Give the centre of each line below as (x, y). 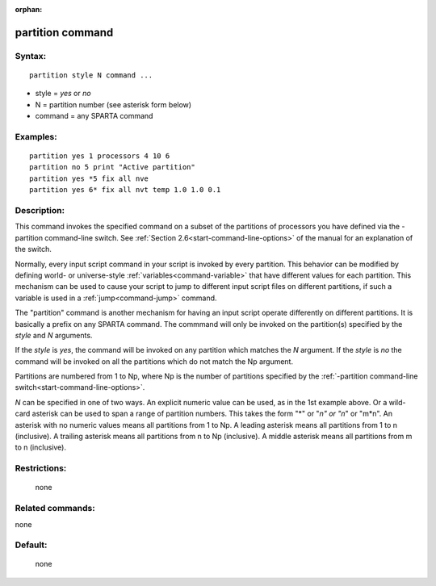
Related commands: (55, 509)
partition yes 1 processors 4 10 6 (100, 156)
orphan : (29, 9)
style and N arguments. (54, 335)
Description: (40, 211)
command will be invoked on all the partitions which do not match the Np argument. (154, 361)
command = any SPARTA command (94, 116)
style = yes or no (63, 94)
